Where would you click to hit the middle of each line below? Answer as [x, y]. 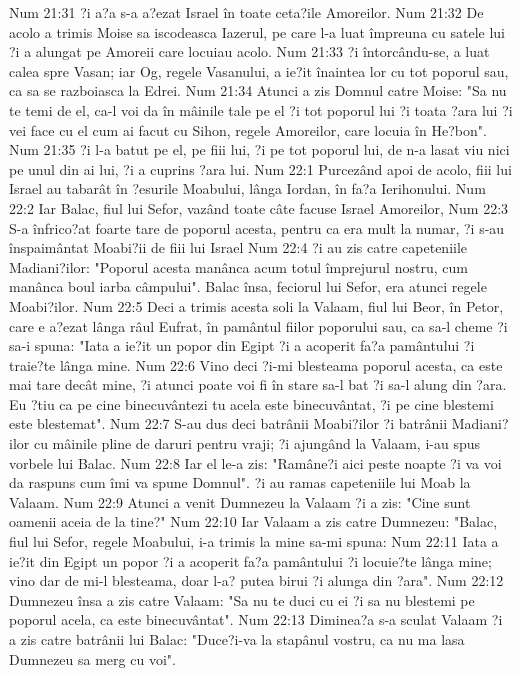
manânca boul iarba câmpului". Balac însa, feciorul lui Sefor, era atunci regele [248, 286]
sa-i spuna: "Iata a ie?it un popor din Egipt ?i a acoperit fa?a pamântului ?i [242, 345]
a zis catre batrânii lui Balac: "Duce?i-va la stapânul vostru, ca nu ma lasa [237, 639]
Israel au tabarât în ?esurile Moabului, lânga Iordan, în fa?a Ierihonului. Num [247, 188]
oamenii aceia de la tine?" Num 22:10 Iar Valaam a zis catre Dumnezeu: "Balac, [253, 521]
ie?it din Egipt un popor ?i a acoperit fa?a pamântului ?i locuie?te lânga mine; [250, 560]
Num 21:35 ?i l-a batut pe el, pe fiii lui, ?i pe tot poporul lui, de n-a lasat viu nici [259, 149]
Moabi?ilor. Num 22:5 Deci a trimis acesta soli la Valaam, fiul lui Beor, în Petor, [256, 305]
